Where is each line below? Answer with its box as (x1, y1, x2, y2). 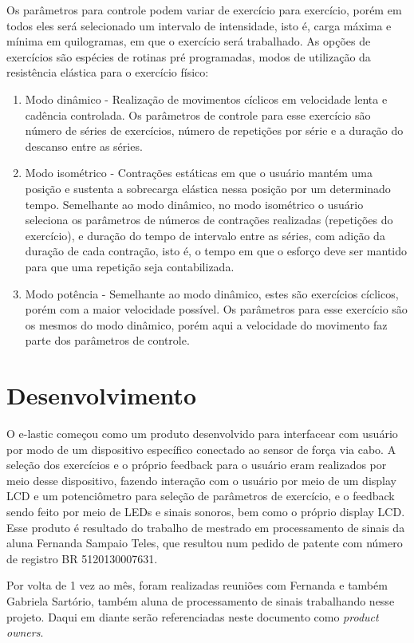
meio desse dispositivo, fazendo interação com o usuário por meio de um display (6, 471, 396, 488)
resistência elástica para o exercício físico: (6, 64, 209, 81)
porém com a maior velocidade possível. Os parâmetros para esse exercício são (25, 301, 408, 318)
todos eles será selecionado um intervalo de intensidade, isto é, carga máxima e (6, 17, 392, 34)
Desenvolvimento (6, 379, 197, 412)
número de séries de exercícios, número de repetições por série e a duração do (25, 122, 404, 139)
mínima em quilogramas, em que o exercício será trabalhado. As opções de (6, 33, 371, 49)
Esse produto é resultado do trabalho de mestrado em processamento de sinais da (6, 519, 405, 535)
